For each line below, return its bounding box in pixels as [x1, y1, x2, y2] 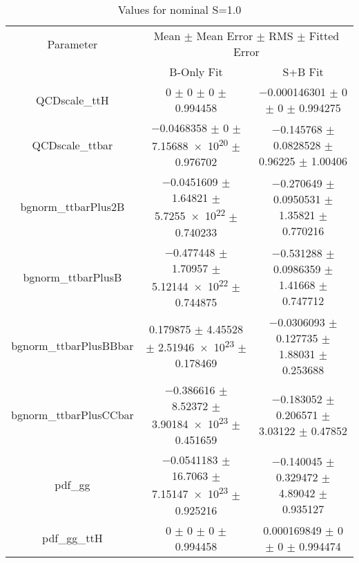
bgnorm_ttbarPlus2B [20, 199, 125, 215]
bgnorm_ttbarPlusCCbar [11, 407, 134, 423]
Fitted [309, 28, 340, 44]
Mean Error [196, 28, 253, 44]
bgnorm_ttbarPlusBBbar [11, 338, 134, 354]
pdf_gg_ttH [42, 530, 103, 546]
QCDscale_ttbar [32, 136, 113, 153]
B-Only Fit [169, 64, 223, 80]
